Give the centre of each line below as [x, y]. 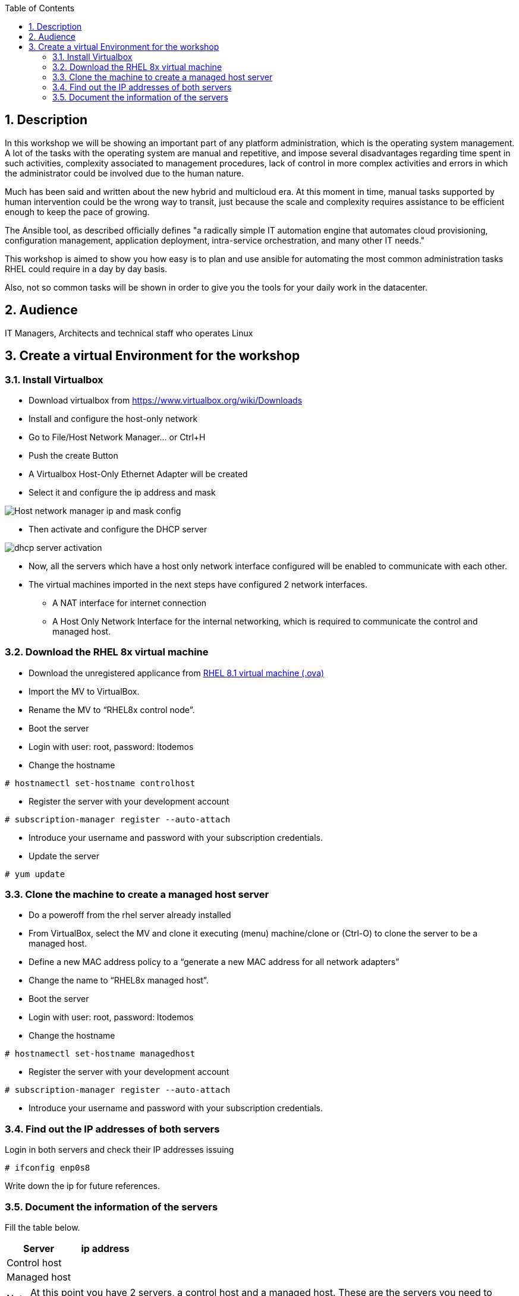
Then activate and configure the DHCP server [118, 529]
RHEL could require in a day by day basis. [86, 269]
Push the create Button [73, 455]
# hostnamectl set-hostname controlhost [100, 783]
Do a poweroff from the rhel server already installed [130, 915]
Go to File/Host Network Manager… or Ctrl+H [117, 437]
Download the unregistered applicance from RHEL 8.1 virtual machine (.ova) [177, 673]
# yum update [35, 874]
